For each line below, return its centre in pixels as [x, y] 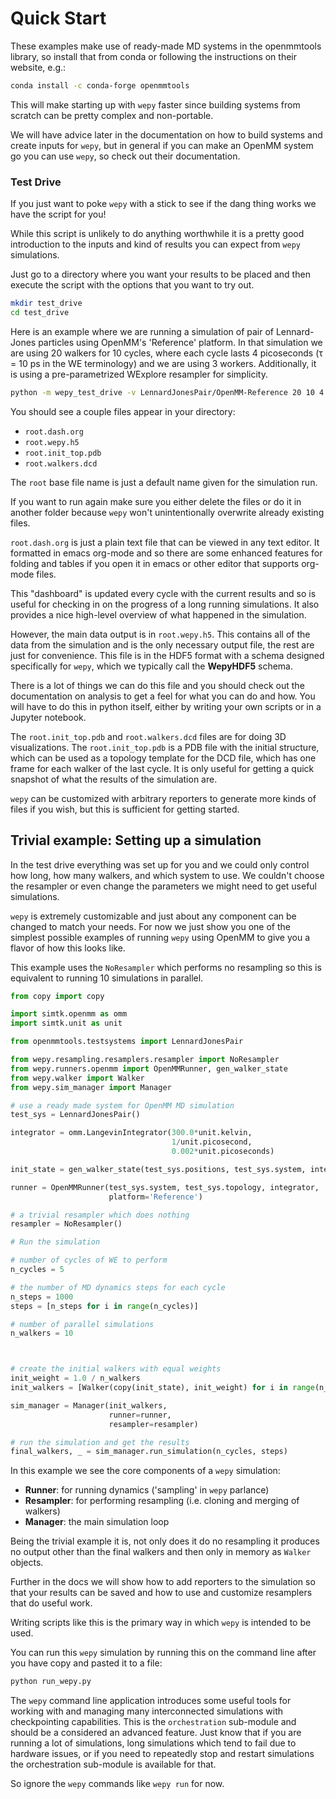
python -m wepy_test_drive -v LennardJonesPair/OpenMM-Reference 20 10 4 [167, 392]
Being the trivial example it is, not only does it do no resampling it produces [165, 1541]
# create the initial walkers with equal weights [116, 1369]
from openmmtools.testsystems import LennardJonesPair [127, 1042]
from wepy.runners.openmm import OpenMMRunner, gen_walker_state [149, 1068]
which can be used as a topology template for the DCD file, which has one [163, 758]
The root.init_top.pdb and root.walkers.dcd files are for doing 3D [148, 736]
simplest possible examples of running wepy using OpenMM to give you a [160, 937]
